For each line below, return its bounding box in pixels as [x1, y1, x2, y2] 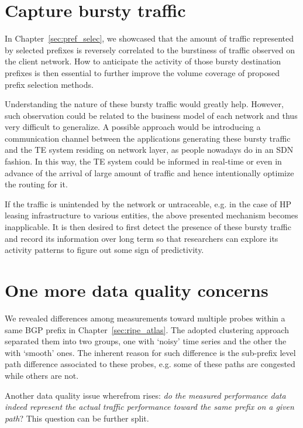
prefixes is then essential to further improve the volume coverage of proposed [5, 66, 280, 78]
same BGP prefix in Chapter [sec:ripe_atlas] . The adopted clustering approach [5, 323, 289, 335]
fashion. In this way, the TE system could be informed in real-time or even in [5, 155, 282, 167]
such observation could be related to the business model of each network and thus [5, 109, 298, 121]
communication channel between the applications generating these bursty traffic [5, 132, 291, 144]
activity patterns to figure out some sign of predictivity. [5, 244, 204, 256]
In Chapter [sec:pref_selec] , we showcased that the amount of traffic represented [5, 32, 294, 44]
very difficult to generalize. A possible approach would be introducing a [5, 121, 261, 133]
